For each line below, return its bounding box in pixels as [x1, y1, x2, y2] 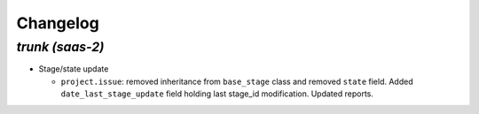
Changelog [16, 13, 99, 33]
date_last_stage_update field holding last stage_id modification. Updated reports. [60, 88, 374, 99]
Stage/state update [38, 64, 109, 74]
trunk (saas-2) [16, 39, 105, 55]
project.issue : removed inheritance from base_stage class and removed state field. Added [60, 76, 414, 87]
